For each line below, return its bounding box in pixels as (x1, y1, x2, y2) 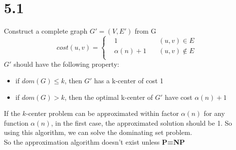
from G (135, 26, 157, 36)
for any (203, 108, 225, 118)
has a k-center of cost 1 (94, 75, 164, 85)
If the (4, 108, 20, 118)
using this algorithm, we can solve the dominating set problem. (4, 127, 192, 137)
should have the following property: (14, 59, 119, 69)
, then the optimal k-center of (64, 92, 153, 102)
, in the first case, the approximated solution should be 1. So (51, 117, 232, 128)
